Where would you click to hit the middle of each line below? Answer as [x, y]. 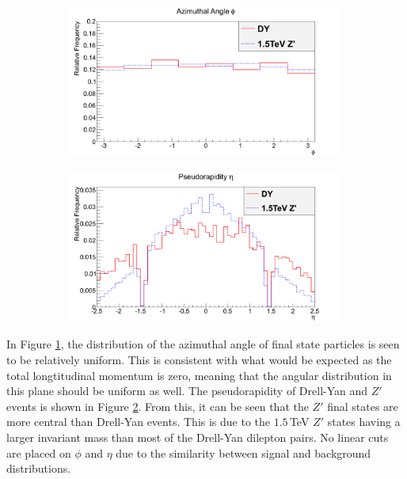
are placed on [39, 452]
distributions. [39, 468]
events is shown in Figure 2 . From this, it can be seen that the [158, 406]
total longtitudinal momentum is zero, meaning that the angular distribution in [199, 375]
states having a [364, 422]
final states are [363, 406]
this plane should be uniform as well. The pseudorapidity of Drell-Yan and [187, 391]
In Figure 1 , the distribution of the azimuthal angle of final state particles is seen [203, 344]
